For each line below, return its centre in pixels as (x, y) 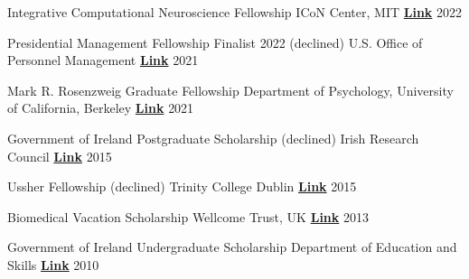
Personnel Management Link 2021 (103, 60)
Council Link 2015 (60, 156)
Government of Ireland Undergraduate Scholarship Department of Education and (232, 247)
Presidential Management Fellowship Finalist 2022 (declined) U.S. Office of (215, 42)
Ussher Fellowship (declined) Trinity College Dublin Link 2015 (182, 186)
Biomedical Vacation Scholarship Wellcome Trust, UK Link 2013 (188, 216)
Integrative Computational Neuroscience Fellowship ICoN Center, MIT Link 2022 (235, 12)
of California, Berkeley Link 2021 (101, 108)
